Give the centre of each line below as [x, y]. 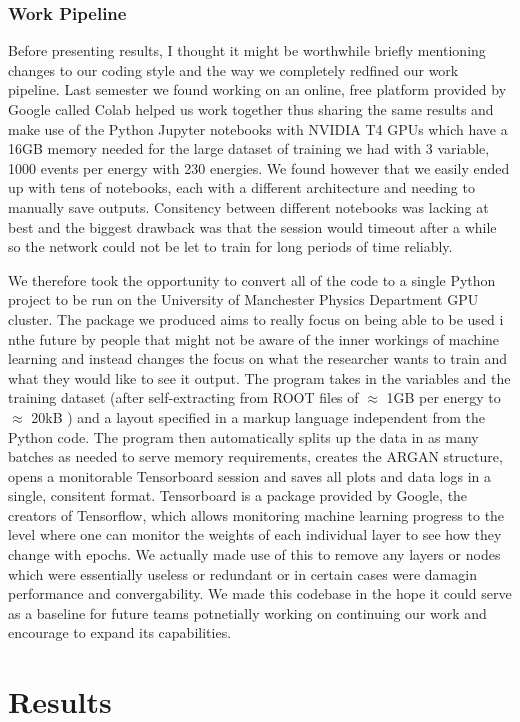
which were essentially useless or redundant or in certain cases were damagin [242, 573]
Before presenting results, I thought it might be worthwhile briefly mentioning [247, 50]
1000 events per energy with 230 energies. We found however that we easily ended [259, 167]
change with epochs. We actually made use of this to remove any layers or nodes [254, 554]
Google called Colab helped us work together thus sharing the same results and [251, 109]
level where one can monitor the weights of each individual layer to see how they [255, 534]
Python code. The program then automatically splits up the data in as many [243, 436]
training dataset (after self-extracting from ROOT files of [183, 397]
